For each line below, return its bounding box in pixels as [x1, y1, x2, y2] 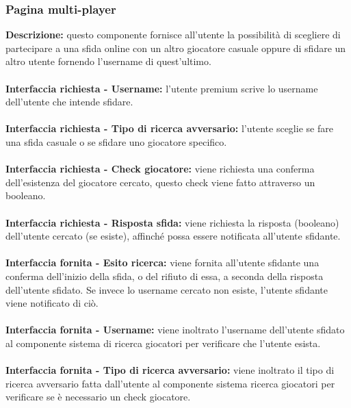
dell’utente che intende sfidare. [5, 94, 133, 109]
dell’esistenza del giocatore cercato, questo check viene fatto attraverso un [5, 175, 315, 189]
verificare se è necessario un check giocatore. [5, 390, 191, 404]
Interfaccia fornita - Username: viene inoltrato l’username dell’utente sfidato [5, 322, 345, 337]
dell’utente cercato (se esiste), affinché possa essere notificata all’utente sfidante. [5, 229, 341, 243]
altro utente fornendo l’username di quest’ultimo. [5, 54, 211, 68]
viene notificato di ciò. [5, 296, 99, 310]
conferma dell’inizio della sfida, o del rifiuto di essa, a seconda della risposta [5, 268, 324, 283]
